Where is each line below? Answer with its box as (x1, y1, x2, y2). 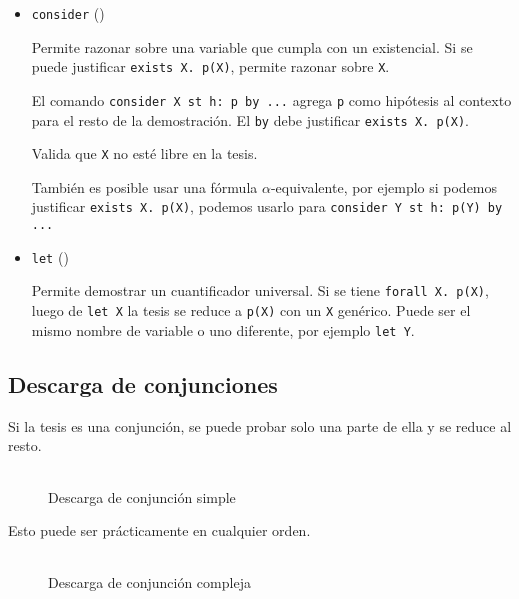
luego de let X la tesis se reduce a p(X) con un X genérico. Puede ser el (31, 300, 471, 321)
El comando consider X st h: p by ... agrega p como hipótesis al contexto (31, 89, 512, 110)
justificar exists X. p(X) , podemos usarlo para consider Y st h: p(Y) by (31, 196, 503, 217)
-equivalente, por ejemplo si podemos (270, 176, 498, 197)
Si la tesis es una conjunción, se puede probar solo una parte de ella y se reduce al (8, 415, 512, 436)
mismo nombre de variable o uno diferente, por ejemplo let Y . (31, 319, 415, 340)
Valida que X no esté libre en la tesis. (31, 143, 258, 164)
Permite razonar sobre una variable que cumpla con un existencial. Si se (31, 36, 473, 57)
